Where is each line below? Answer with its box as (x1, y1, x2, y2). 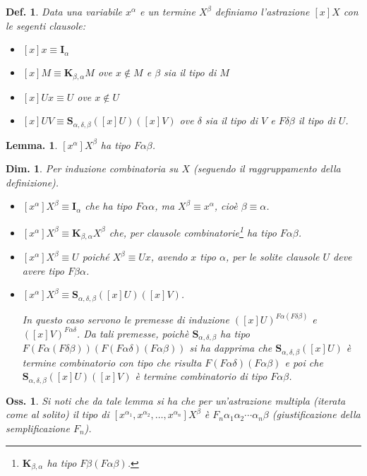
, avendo (150, 249, 188, 264)
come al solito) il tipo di (6, 407, 109, 422)
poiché (82, 249, 109, 264)
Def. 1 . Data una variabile (6, 4, 122, 18)
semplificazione (6, 420, 70, 435)
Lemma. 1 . (6, 137, 58, 152)
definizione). (6, 174, 59, 189)
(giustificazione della (272, 407, 361, 422)
